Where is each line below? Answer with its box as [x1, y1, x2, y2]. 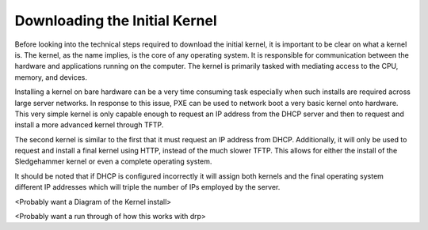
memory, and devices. [14, 72, 87, 82]
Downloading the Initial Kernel [14, 12, 217, 29]
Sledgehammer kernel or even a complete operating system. [14, 156, 212, 166]
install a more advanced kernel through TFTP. [14, 120, 164, 130]
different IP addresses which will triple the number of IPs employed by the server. [14, 183, 281, 192]
